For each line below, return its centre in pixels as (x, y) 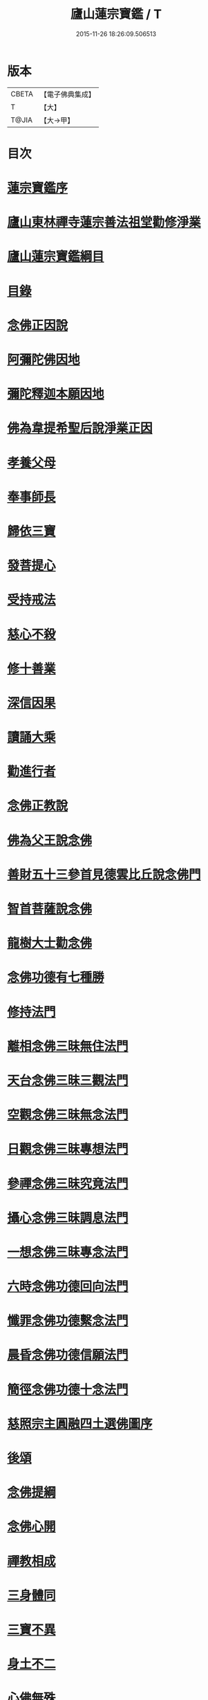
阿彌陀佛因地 (44, 360)
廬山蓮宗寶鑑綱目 (56, 257)
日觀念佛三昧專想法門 (68, 1149)
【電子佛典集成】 (67, 94)
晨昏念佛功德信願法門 (68, 1355)
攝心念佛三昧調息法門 (68, 1218)
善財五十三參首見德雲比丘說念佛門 (104, 874)
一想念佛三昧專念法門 (68, 1252)
